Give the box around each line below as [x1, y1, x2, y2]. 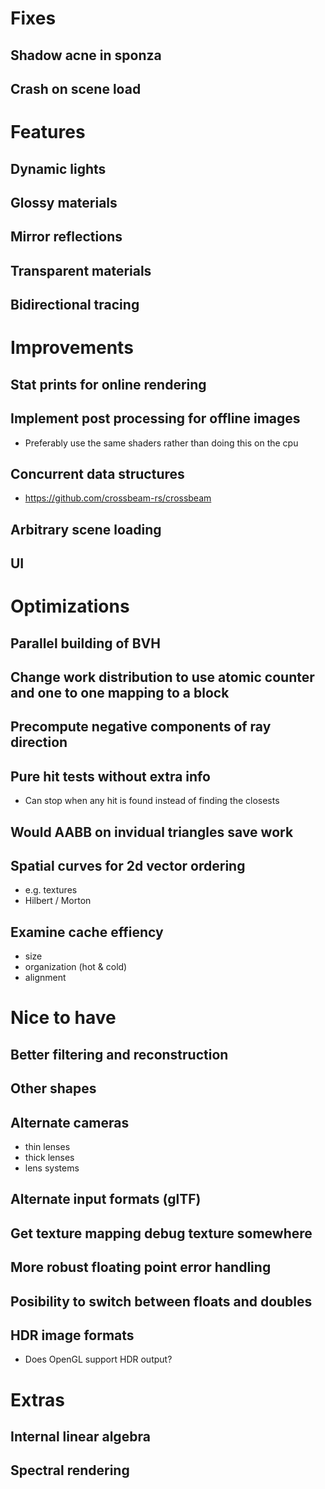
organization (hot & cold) [24, 961, 128, 973]
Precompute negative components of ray [10, 718, 272, 736]
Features [10, 121, 86, 144]
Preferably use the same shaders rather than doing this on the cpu [24, 437, 299, 449]
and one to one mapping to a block [10, 685, 230, 702]
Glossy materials [10, 194, 118, 211]
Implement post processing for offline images [10, 410, 301, 427]
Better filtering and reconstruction [10, 1046, 229, 1063]
